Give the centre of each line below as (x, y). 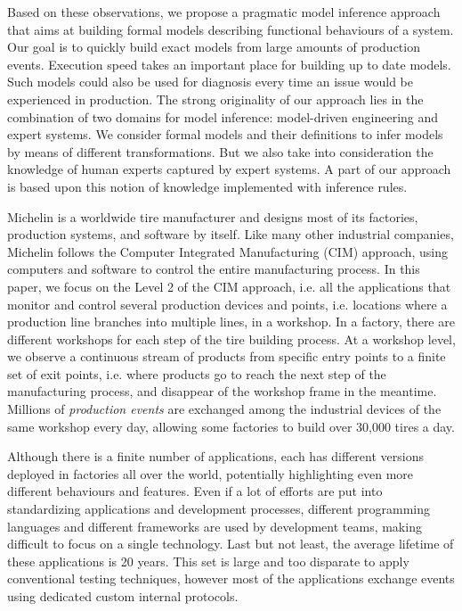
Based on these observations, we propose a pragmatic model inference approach (224, 12)
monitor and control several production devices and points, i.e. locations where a (227, 304)
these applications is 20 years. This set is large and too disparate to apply (208, 561)
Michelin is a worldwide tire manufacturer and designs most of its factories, (213, 216)
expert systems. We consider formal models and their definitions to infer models (225, 134)
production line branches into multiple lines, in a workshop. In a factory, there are (231, 322)
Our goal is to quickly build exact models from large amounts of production (214, 47)
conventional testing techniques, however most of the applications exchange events (231, 578)
